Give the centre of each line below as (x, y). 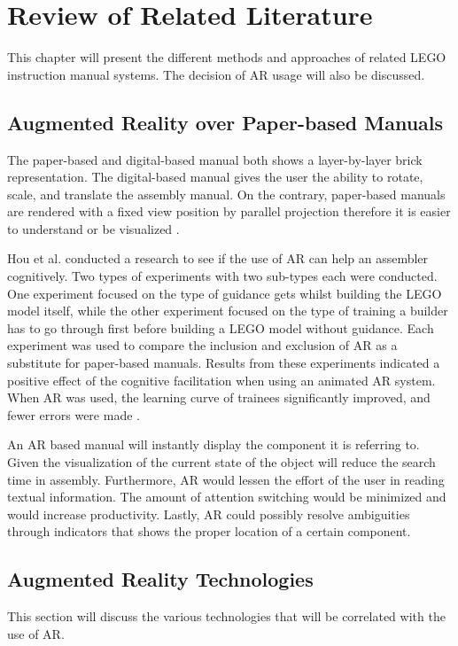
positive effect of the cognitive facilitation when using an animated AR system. (221, 380)
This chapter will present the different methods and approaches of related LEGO (227, 57)
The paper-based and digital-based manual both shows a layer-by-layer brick (215, 159)
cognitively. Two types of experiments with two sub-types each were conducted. (222, 276)
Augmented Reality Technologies (160, 579)
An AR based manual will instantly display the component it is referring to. (213, 444)
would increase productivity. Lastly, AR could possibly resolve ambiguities (209, 514)
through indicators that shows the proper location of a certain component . (209, 531)
